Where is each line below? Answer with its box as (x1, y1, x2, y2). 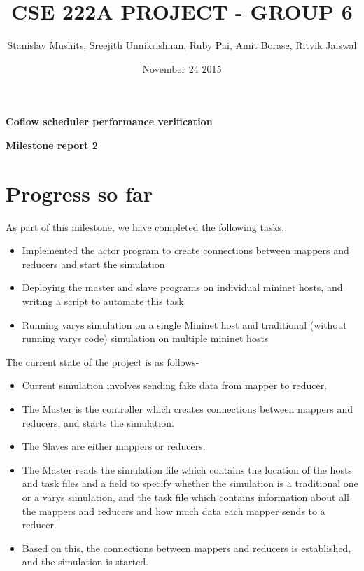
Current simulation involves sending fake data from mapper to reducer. (22, 378, 328, 393)
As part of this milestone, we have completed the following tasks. (6, 219, 285, 234)
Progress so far (6, 178, 153, 207)
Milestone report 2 (6, 137, 98, 152)
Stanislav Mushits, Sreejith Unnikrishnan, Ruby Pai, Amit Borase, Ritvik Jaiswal (7, 38, 357, 52)
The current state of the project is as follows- (6, 354, 199, 369)
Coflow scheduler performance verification (6, 114, 213, 129)
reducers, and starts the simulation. (22, 415, 174, 430)
